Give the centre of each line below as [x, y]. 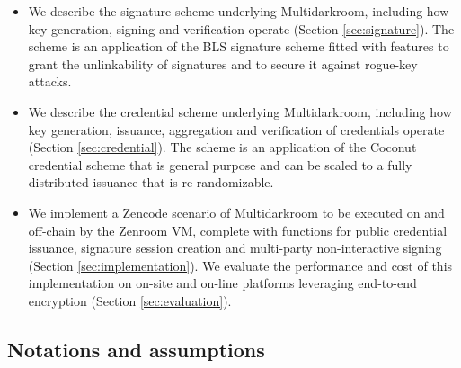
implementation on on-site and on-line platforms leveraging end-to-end [222, 283]
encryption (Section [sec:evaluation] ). [130, 300]
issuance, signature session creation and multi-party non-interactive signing [235, 248]
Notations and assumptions [136, 349]
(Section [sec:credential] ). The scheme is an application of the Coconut [222, 147]
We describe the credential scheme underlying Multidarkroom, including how [240, 111]
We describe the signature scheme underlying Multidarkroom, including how [239, 11]
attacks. [50, 81]
